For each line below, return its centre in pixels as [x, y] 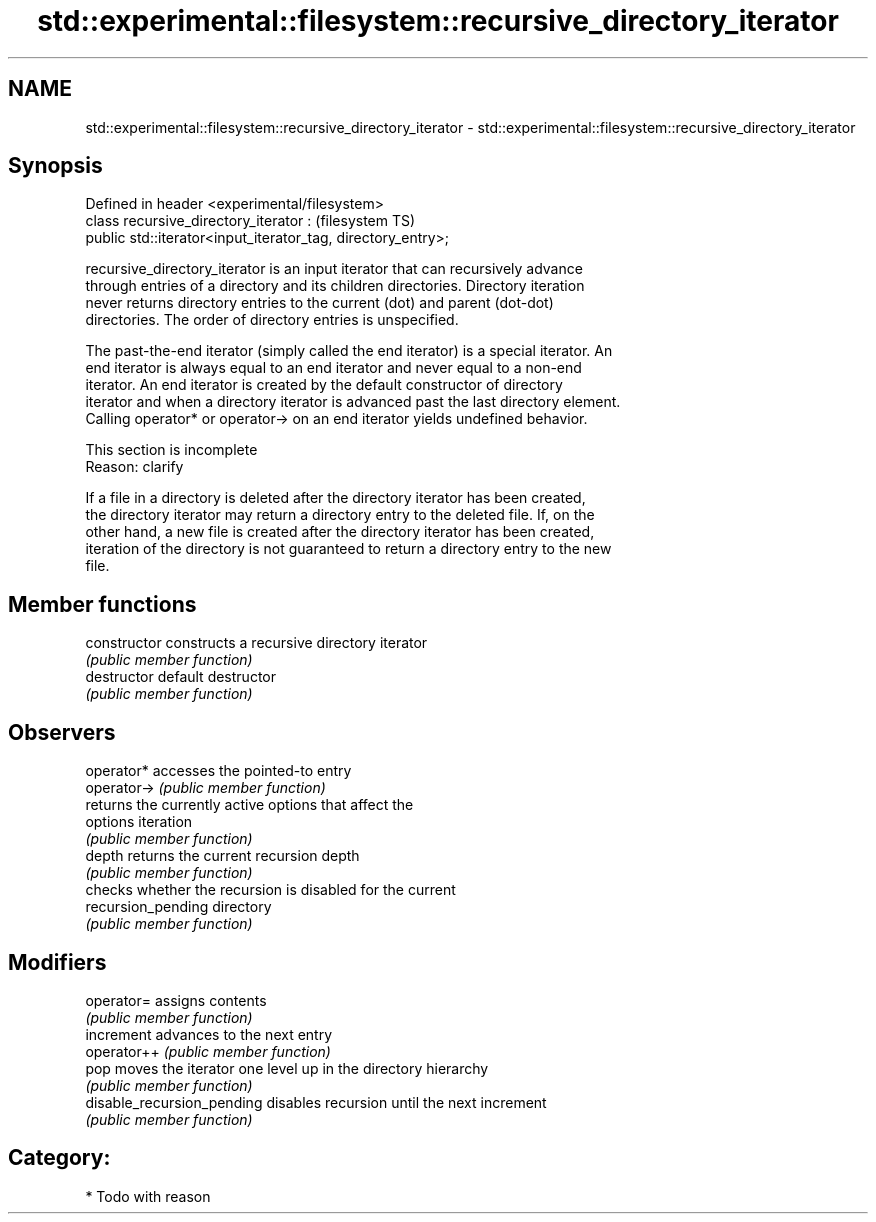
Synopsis [55, 166]
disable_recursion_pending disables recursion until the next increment [316, 1102]
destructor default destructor [180, 677]
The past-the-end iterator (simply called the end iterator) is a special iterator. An [349, 351]
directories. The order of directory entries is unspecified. [272, 320]
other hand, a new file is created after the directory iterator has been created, [340, 532]
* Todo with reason [148, 1196]
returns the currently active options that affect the [249, 805]
